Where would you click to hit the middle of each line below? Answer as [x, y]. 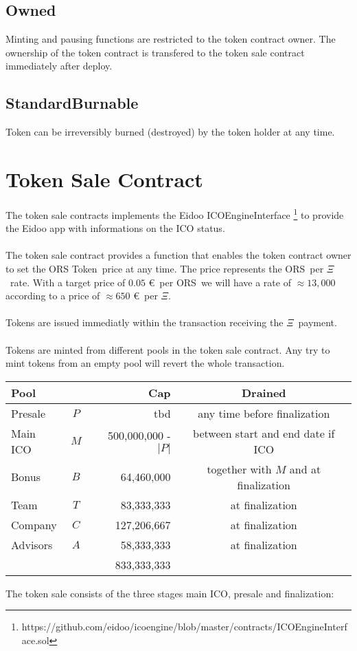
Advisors [32, 544]
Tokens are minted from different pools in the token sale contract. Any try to [168, 349]
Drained [264, 392]
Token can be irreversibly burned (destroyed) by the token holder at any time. [170, 132]
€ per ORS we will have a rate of [220, 282]
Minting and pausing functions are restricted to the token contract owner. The [171, 39]
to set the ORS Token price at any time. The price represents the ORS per [165, 268]
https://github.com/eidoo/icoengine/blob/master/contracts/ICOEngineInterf [184, 627]
